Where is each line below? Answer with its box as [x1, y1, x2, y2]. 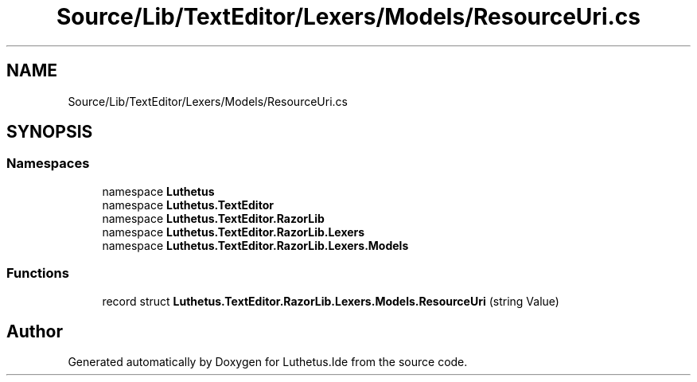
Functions [6, 265, 69, 282]
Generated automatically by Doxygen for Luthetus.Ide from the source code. [68, 355, 468, 369]
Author [6, 321, 63, 341]
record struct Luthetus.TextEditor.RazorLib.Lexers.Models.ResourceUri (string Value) [102, 294, 559, 308]
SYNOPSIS [6, 122, 93, 142]
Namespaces [6, 155, 90, 172]
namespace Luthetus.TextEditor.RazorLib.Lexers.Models [102, 238, 409, 252]
